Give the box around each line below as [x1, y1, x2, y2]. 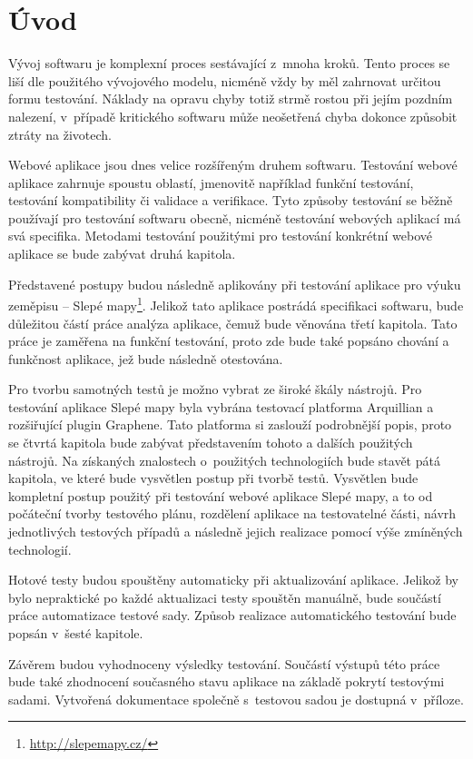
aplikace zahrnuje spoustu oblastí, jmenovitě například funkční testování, [8, 172, 414, 192]
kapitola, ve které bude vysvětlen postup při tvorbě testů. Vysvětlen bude [8, 468, 419, 488]
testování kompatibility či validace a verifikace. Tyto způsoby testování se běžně [8, 191, 453, 210]
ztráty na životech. [8, 124, 112, 143]
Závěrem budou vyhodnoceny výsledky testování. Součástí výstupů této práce [8, 654, 440, 673]
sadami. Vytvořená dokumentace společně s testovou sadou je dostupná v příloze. [8, 689, 464, 708]
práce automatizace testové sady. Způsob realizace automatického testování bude [8, 606, 457, 625]
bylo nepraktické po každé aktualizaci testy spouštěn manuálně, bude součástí [8, 587, 441, 606]
